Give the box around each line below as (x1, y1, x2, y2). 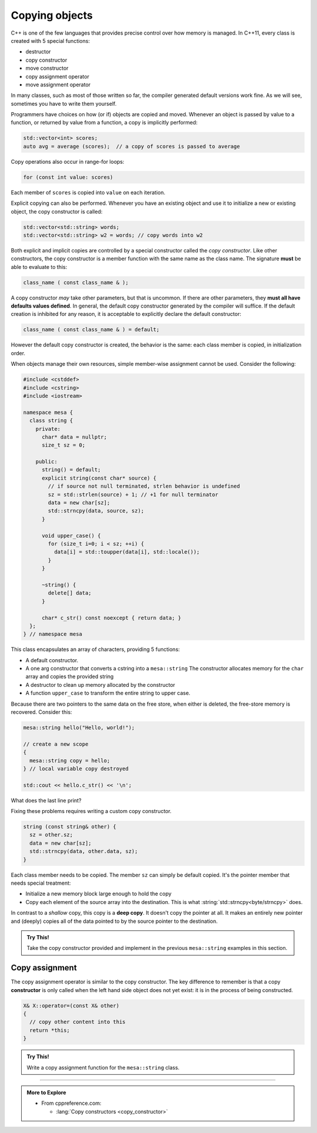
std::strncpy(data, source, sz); (48, 508, 144, 514)
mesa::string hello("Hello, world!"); (23, 724, 135, 731)
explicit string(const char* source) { (42, 474, 157, 481)
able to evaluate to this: (11, 263, 68, 270)
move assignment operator (25, 81, 91, 88)
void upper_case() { (42, 532, 101, 539)
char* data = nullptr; (42, 433, 107, 440)
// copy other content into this (29, 1019, 126, 1026)
